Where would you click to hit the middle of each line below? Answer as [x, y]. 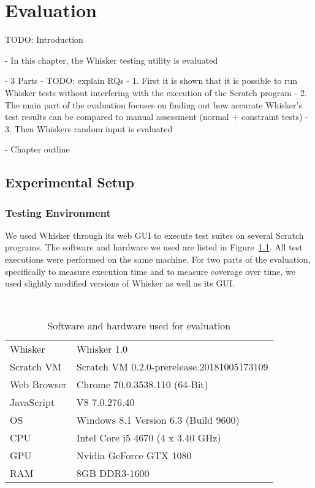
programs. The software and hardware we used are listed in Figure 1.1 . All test [154, 247]
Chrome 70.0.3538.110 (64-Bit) [142, 384]
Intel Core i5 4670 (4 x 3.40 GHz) [149, 437]
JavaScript [32, 402]
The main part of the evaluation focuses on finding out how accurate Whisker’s [154, 104]
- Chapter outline [37, 149]
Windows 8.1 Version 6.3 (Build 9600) [158, 419]
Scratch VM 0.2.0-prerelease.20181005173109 [172, 366]
